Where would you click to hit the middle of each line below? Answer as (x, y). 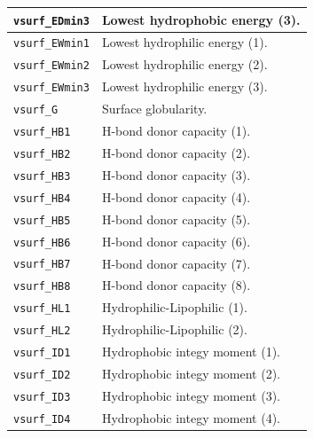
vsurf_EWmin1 (51, 44)
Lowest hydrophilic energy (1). (184, 42)
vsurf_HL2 (42, 331)
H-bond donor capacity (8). (176, 285)
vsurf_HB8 (42, 287)
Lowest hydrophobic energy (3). (201, 19)
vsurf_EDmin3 (51, 21)
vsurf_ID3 (42, 397)
